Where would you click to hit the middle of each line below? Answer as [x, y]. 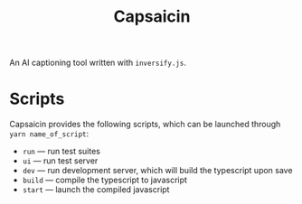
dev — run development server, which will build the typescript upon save [157, 171]
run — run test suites [61, 152]
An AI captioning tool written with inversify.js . [98, 63]
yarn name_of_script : [49, 134]
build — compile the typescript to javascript [105, 180]
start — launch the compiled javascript [96, 190]
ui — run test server [60, 161]
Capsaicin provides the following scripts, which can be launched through [145, 125]
